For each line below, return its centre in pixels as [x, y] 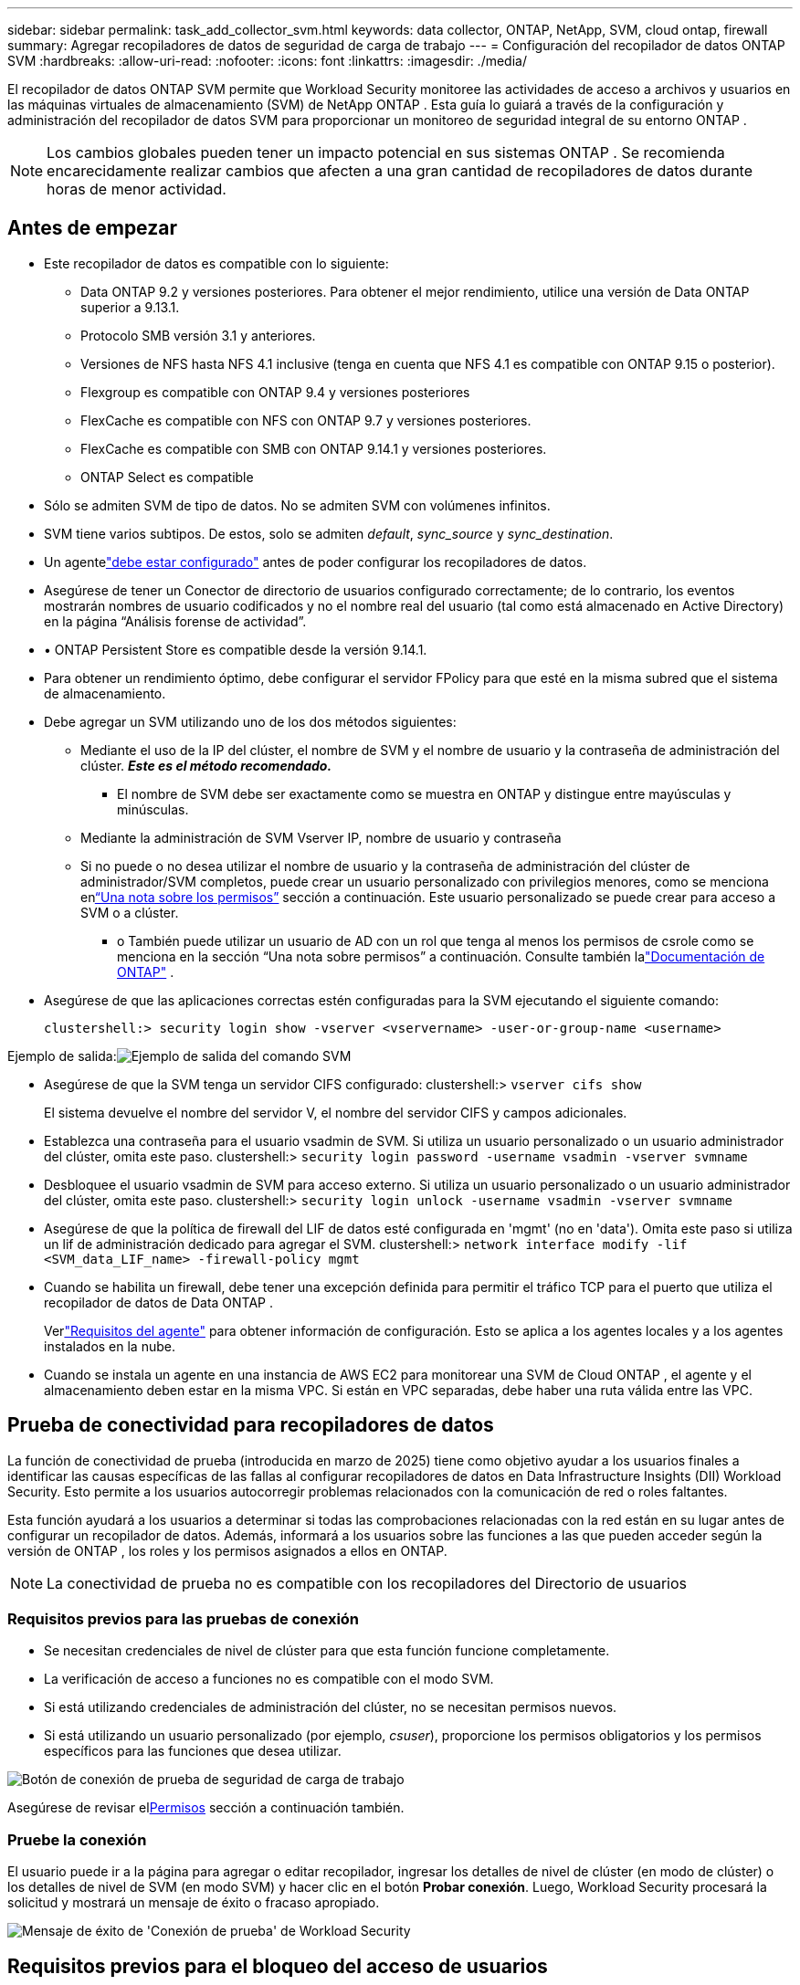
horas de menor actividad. [137, 189]
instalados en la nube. [110, 1346]
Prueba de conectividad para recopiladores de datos [251, 1425]
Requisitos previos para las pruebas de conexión [184, 1619]
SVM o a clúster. [130, 912]
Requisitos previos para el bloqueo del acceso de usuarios [278, 1966]
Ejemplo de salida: [62, 1056]
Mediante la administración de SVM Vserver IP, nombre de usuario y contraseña [321, 837]
